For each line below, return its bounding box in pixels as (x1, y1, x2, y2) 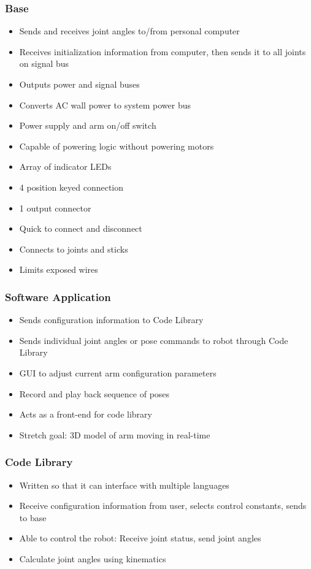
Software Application (5, 289, 111, 304)
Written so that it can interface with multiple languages (19, 478, 229, 491)
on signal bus (19, 57, 69, 70)
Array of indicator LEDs (19, 160, 112, 173)
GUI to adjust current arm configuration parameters (19, 366, 217, 379)
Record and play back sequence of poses (19, 387, 170, 400)
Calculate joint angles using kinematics (19, 552, 166, 565)
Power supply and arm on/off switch (19, 119, 156, 132)
